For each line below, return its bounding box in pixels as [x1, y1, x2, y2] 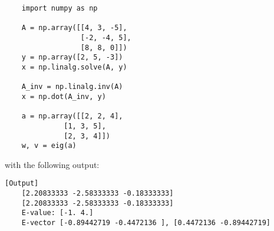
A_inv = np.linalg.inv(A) [21, 82, 123, 91]
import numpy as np [21, 4, 98, 12]
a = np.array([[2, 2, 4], [21, 112, 123, 121]
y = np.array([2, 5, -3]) [21, 53, 123, 62]
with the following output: [5, 158, 100, 170]
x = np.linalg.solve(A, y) [21, 62, 127, 71]
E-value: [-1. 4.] [21, 209, 94, 217]
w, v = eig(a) [21, 141, 77, 150]
